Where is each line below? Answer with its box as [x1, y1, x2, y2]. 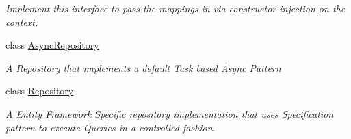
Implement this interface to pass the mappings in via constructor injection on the [5, 1, 346, 15]
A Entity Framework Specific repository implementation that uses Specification [5, 106, 334, 121]
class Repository [5, 84, 74, 98]
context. [5, 14, 38, 29]
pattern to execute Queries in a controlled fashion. [5, 120, 216, 134]
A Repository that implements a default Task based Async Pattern [5, 60, 281, 75]
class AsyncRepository [5, 38, 99, 52]
